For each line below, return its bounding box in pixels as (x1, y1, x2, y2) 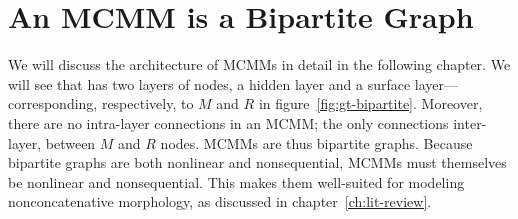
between (45, 132, 96, 153)
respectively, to (101, 93, 194, 114)
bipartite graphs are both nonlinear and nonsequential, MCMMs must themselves (8, 152, 507, 173)
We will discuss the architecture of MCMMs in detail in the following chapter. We (8, 54, 511, 75)
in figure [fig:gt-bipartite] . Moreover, (258, 93, 483, 114)
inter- (453, 112, 487, 133)
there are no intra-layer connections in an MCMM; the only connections (8, 112, 449, 133)
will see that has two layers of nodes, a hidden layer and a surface (8, 73, 411, 94)
